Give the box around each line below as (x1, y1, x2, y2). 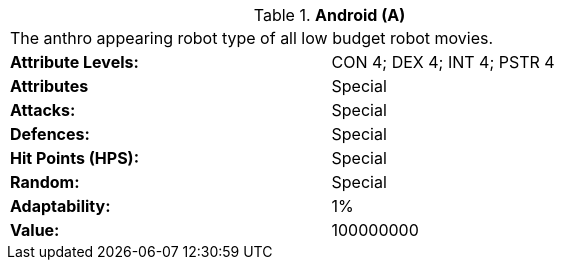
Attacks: (10, 100, 76, 120)
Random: (10, 172, 80, 192)
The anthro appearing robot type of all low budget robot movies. (10, 28, 494, 48)
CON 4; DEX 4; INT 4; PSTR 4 (331, 52, 555, 72)
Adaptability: (10, 196, 111, 216)
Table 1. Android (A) (253, 5, 406, 25)
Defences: (10, 124, 90, 144)
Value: (10, 220, 60, 240)
